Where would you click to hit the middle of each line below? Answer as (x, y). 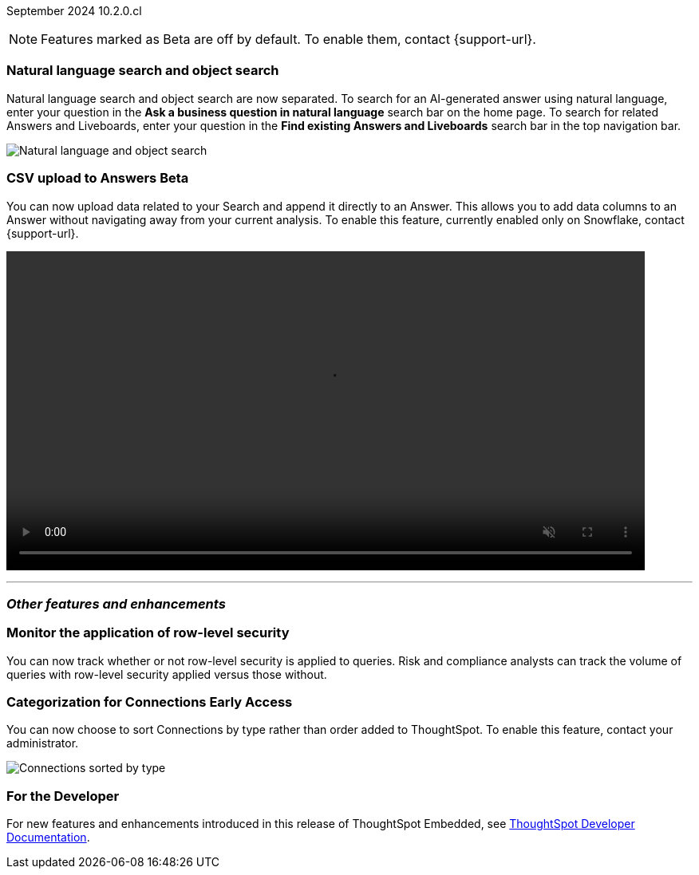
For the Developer (63, 796)
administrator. (43, 743)
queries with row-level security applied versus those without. (167, 674)
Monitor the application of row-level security (148, 633)
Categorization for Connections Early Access (150, 702)
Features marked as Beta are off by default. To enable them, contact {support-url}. (288, 39)
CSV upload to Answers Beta (98, 178)
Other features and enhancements (116, 603)
